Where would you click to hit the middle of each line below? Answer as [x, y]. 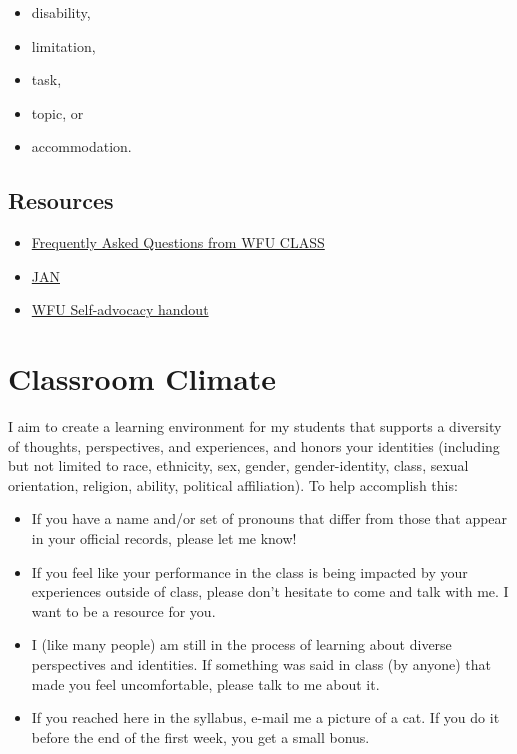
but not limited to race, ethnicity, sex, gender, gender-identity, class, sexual [238, 465]
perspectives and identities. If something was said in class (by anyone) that [261, 664]
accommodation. [81, 146]
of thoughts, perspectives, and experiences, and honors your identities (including [254, 445]
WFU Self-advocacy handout [120, 309]
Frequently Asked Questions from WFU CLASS [178, 242]
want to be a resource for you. [123, 610]
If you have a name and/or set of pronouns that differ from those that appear [269, 518]
